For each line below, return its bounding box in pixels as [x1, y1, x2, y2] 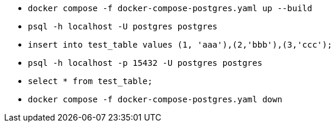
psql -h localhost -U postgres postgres [28, 22, 218, 31]
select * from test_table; [28, 76, 153, 86]
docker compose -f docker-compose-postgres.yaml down [28, 95, 282, 104]
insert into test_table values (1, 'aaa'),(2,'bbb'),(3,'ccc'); [28, 40, 333, 49]
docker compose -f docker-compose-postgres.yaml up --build [28, 4, 313, 13]
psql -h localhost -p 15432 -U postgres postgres [28, 58, 263, 68]
